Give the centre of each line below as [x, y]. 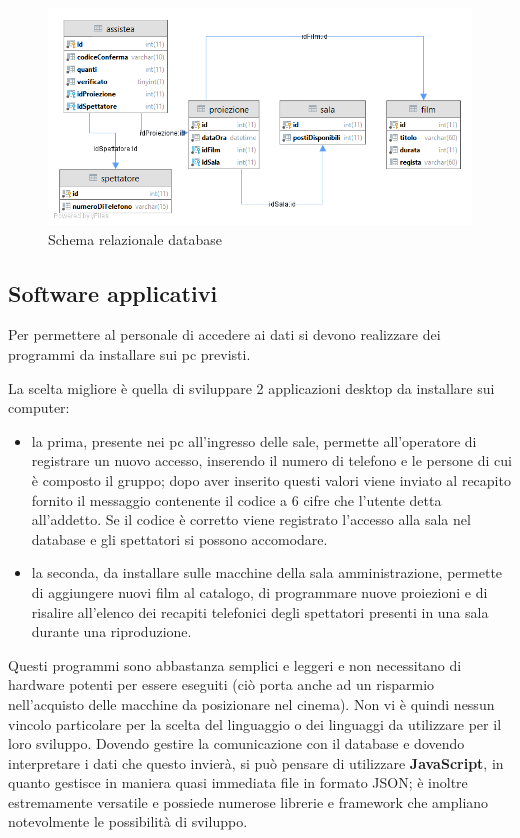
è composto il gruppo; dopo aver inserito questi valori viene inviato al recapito [271, 479]
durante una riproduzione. [111, 631]
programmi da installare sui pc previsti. [129, 354]
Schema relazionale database [135, 238]
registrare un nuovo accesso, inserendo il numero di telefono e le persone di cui [271, 460]
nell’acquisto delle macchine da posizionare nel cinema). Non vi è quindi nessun [251, 703]
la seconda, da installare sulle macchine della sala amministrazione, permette [267, 572]
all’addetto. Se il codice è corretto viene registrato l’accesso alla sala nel [251, 519]
